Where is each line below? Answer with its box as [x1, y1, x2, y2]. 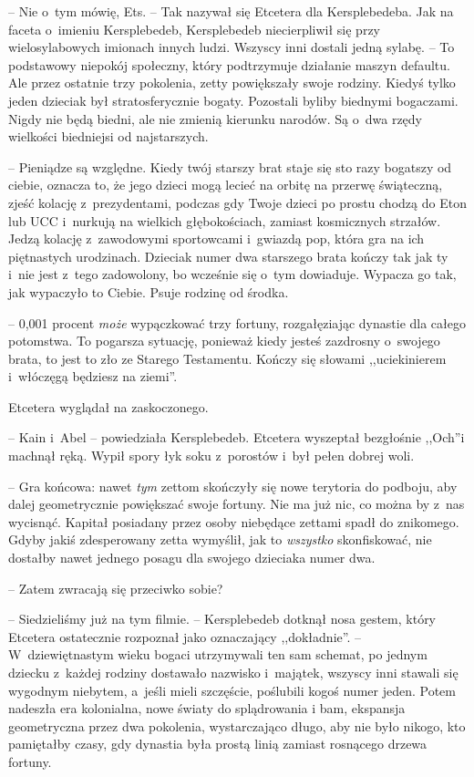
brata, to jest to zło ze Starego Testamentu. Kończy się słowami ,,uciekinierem [8, 348, 447, 368]
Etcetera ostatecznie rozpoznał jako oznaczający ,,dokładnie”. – [8, 627, 361, 646]
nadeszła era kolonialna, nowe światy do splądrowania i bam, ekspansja [8, 699, 406, 718]
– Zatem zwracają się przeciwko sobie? [8, 578, 223, 597]
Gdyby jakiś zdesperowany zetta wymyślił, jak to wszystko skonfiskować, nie [8, 530, 432, 549]
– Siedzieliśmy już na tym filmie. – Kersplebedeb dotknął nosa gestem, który [8, 609, 437, 628]
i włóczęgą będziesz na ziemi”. [8, 367, 178, 386]
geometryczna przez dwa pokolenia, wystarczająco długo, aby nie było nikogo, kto [8, 716, 466, 735]
